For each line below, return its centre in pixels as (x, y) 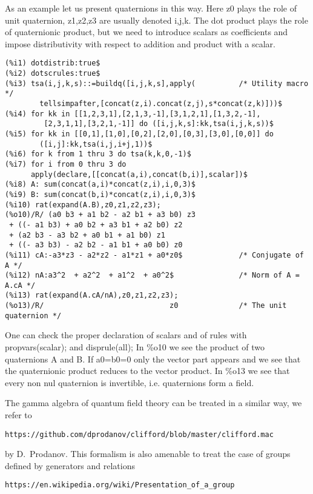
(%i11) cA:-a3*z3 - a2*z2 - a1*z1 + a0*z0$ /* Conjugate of (154, 255)
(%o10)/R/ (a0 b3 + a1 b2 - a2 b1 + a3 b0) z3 (100, 215)
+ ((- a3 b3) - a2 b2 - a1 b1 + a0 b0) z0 (96, 245)
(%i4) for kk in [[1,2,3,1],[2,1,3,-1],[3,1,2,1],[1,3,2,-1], (133, 114)
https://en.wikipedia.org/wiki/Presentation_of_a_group (120, 485)
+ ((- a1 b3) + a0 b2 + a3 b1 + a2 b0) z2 (96, 225)
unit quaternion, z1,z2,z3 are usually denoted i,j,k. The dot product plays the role (156, 20)
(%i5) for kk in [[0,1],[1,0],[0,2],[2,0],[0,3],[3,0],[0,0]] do (139, 134)
